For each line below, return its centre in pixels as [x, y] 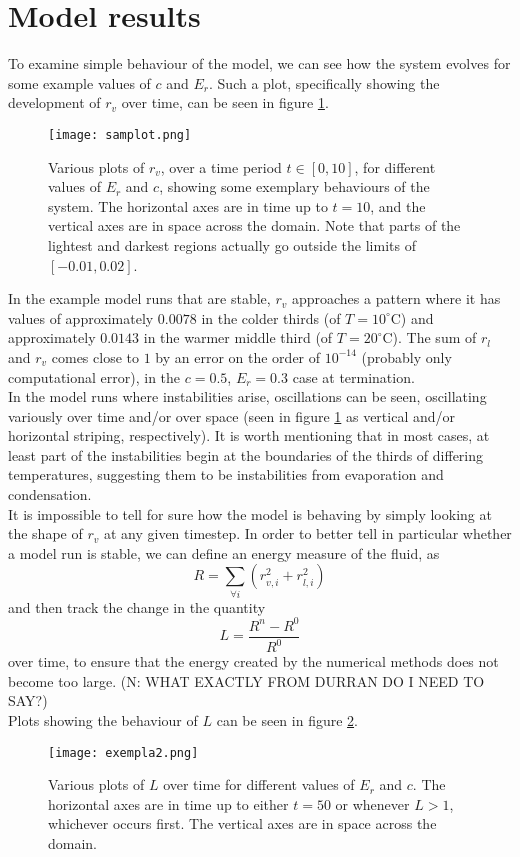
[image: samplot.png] [120, 134]
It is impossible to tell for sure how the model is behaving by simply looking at [250, 513]
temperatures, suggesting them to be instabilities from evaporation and [226, 474]
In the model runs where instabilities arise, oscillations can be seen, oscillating [247, 396]
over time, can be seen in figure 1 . [225, 102]
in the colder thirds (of [271, 317]
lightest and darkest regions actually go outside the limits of [232, 244]
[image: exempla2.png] [123, 752]
